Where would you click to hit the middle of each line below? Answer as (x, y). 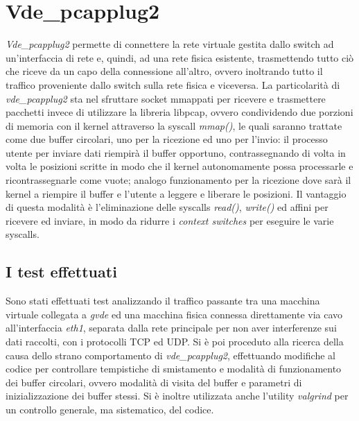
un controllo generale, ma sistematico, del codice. (110, 409)
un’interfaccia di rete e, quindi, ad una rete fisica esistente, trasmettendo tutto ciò (180, 57)
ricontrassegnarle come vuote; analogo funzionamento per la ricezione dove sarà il (178, 180)
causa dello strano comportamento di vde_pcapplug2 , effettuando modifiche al (170, 355)
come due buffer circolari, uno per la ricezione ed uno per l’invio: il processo (167, 139)
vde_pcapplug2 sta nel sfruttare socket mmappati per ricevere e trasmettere (166, 98)
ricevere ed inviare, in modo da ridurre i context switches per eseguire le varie (170, 220)
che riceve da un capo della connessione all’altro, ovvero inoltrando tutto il (164, 71)
